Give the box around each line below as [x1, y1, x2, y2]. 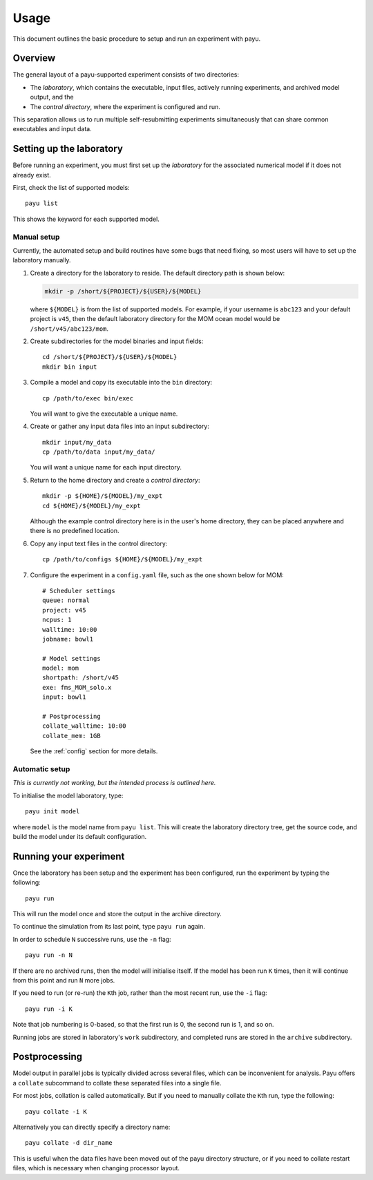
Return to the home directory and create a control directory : [30, 476, 200, 484]
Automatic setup [12, 764, 70, 773]
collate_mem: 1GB [42, 732, 101, 739]
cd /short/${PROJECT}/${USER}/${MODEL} [42, 353, 178, 361]
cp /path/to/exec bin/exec [42, 394, 134, 402]
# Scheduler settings [42, 587, 115, 594]
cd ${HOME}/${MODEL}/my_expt [42, 501, 141, 510]
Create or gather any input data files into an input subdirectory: [30, 422, 210, 431]
